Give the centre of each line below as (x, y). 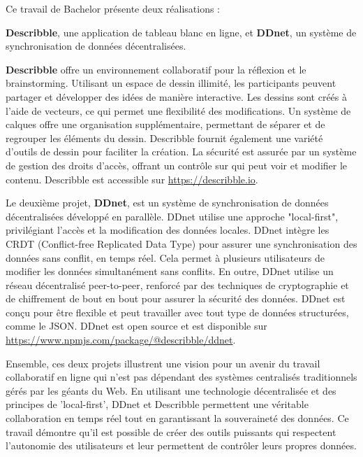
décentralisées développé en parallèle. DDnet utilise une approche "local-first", (172, 216)
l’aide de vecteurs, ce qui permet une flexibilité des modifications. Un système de (178, 110)
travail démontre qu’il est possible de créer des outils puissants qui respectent (171, 431)
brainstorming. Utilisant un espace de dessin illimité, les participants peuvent (171, 83)
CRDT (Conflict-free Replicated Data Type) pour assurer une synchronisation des (181, 243)
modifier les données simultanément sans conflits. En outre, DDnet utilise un (170, 271)
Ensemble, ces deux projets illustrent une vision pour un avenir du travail (163, 363)
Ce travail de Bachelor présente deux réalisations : (113, 8)
